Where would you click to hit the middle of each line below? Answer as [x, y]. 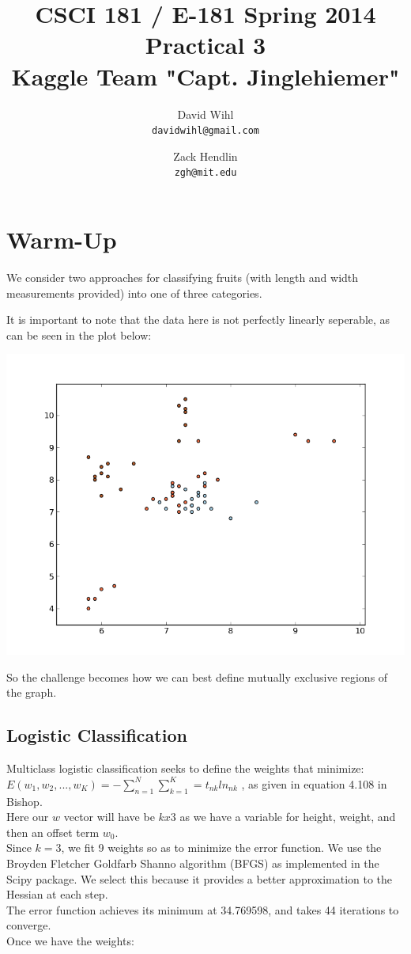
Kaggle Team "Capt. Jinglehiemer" [205, 76]
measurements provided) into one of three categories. [134, 293]
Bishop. [25, 801]
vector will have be [109, 817]
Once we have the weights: [70, 940]
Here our [28, 817]
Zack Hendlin [205, 156]
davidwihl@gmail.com [205, 131]
